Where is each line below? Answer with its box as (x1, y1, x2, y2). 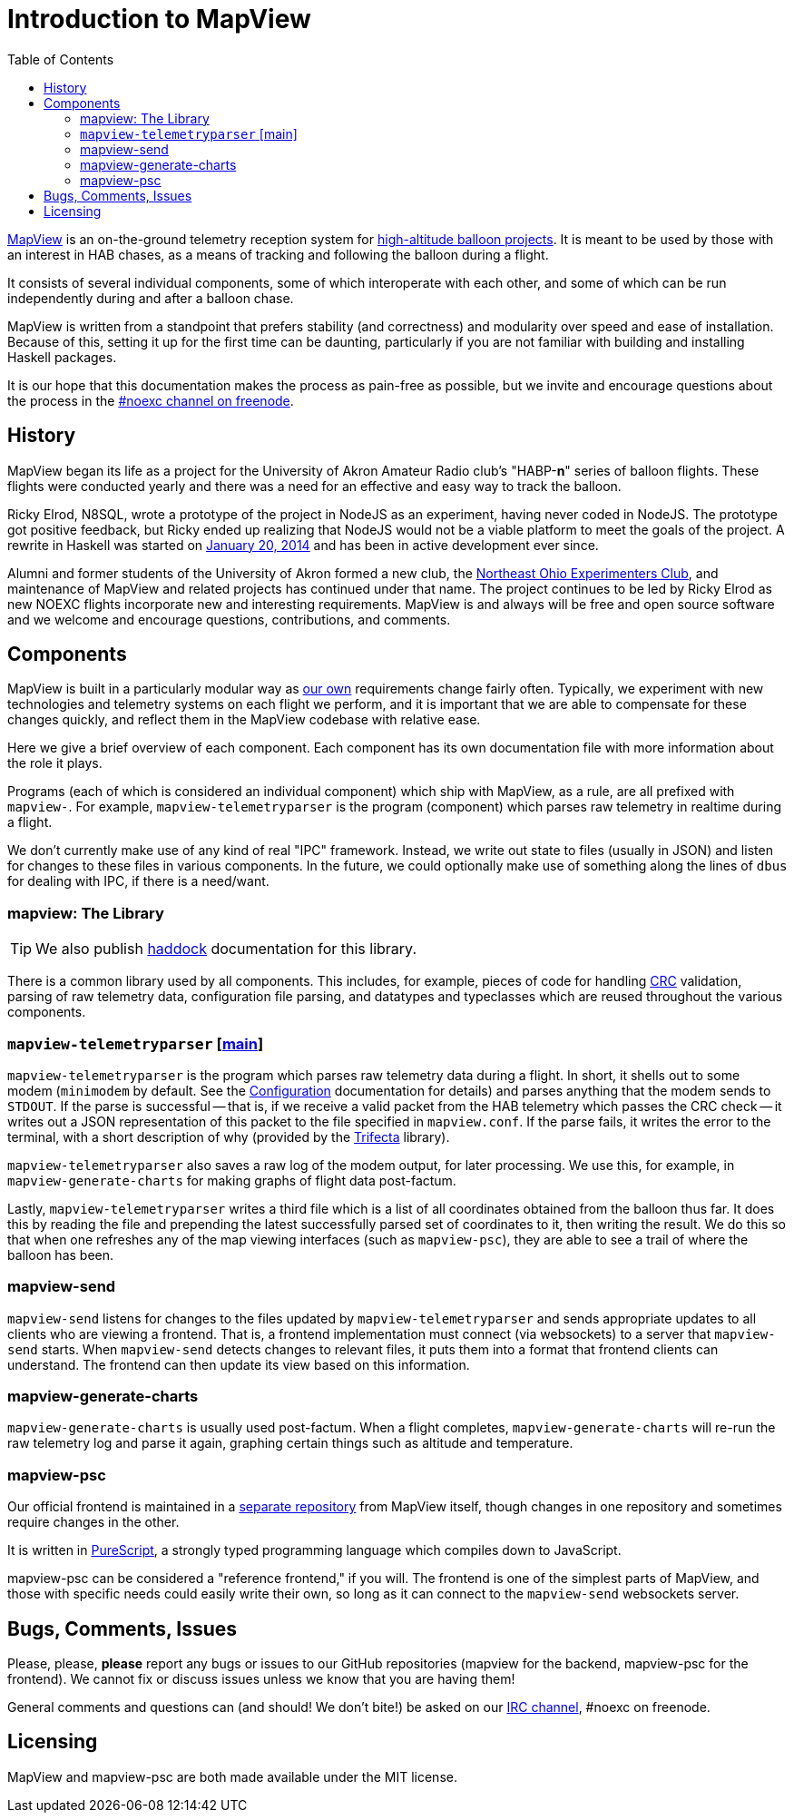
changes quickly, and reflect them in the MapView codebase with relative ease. (7, 712, 481, 728)
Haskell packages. (7, 349, 117, 365)
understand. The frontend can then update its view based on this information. (7, 1356, 470, 1372)
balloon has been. (7, 1246, 114, 1263)
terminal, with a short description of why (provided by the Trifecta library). (7, 1128, 450, 1145)
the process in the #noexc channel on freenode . (7, 392, 294, 408)
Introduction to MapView (7, 4, 311, 34)
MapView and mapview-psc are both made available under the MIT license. (7, 1768, 457, 1785)
